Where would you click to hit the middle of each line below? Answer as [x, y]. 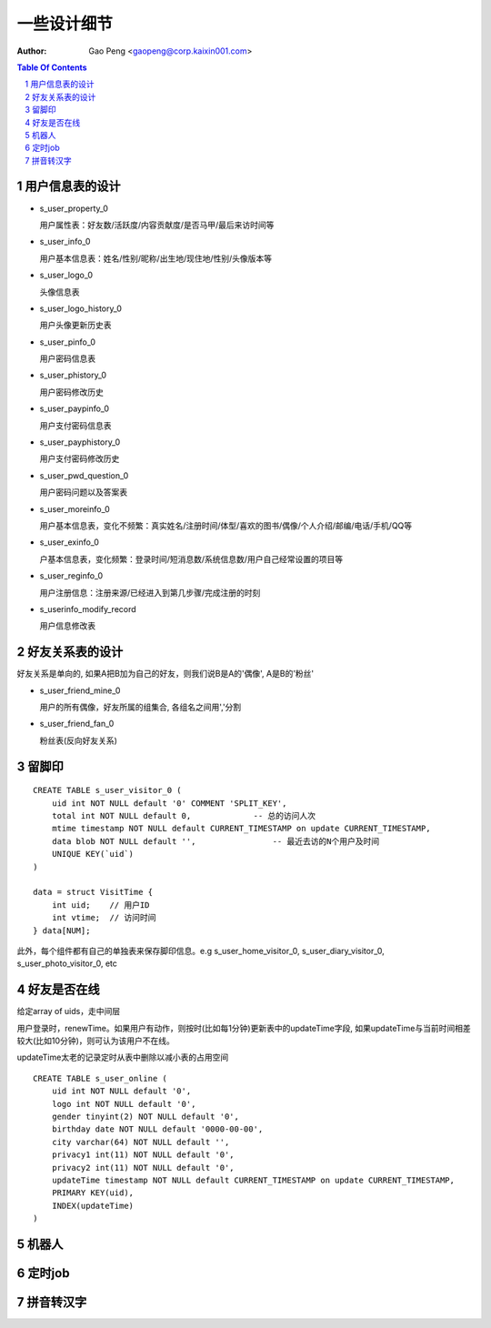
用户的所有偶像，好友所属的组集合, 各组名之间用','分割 [140, 707]
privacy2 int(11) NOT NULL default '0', [143, 1167]
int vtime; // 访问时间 [104, 918]
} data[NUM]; [62, 931]
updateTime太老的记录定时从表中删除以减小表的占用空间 [123, 1057]
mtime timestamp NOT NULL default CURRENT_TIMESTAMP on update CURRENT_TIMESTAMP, [241, 829]
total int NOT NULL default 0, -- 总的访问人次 [184, 815]
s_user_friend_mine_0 [80, 690]
